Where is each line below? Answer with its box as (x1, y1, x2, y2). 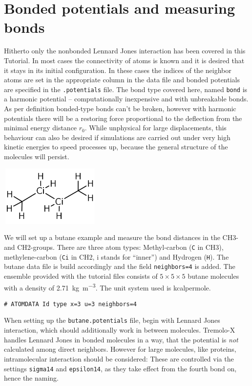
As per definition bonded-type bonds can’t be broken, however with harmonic (4, 103, 236, 113)
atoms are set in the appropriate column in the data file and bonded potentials (4, 74, 240, 85)
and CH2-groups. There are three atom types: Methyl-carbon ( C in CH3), (4, 242, 224, 252)
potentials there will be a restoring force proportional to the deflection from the (4, 113, 242, 123)
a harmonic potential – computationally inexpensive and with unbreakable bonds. (4, 94, 249, 104)
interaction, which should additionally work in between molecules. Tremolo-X (4, 325, 235, 335)
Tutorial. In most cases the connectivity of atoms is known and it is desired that (4, 55, 245, 65)
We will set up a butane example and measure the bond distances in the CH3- (4, 232, 238, 242)
